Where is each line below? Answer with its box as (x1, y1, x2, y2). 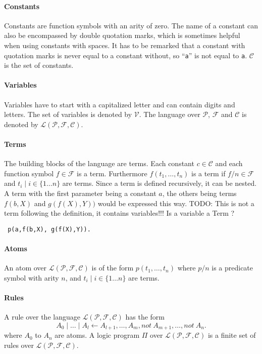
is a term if (191, 168, 226, 178)
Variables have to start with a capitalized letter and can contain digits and (4, 99, 235, 109)
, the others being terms (162, 187, 237, 198)
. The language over (139, 109, 200, 120)
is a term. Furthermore (77, 168, 147, 178)
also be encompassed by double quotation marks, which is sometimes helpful (4, 30, 240, 41)
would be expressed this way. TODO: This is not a (97, 198, 254, 208)
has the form (125, 311, 165, 322)
